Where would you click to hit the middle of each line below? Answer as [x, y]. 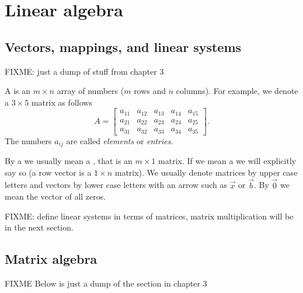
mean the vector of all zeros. [55, 196]
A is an [18, 91]
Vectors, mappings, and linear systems [123, 46]
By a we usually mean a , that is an [69, 161]
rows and [150, 91]
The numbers [28, 140]
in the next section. [39, 227]
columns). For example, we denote [237, 91]
